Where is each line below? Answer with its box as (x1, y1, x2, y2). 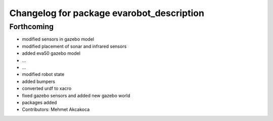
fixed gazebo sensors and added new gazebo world (22, 92, 130, 98)
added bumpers (22, 78, 56, 84)
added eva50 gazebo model (22, 50, 81, 56)
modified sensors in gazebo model (22, 36, 95, 42)
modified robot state (22, 71, 65, 77)
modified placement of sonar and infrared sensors (22, 43, 127, 49)
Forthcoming (9, 22, 54, 31)
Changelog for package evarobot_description (9, 8, 205, 19)
